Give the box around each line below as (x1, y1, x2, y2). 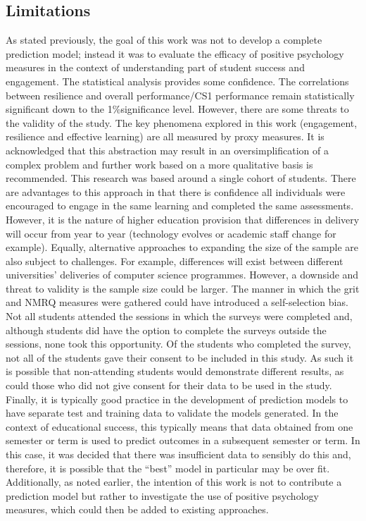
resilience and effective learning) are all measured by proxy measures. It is (6, 129, 324, 144)
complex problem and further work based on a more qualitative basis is (6, 157, 313, 171)
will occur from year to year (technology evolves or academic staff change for (6, 226, 336, 240)
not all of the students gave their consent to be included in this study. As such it (6, 350, 354, 364)
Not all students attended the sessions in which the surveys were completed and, (6, 309, 353, 324)
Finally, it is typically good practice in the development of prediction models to (6, 391, 348, 406)
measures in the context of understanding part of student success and (6, 60, 305, 75)
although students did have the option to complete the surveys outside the (6, 322, 327, 337)
